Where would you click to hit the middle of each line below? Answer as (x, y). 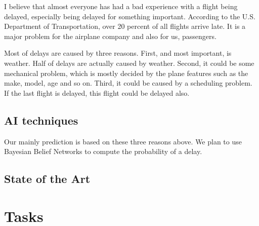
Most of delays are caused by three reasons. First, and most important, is (118, 53)
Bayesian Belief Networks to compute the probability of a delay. (103, 151)
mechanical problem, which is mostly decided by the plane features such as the (126, 73)
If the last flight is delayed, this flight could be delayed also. (97, 92)
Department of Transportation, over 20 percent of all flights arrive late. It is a (125, 26)
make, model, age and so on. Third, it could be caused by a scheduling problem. (128, 83)
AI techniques (41, 120)
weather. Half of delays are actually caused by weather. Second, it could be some (129, 63)
